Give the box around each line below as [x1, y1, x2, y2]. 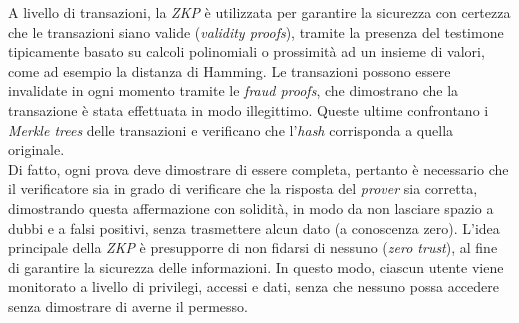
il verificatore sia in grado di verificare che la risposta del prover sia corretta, [8, 178, 478, 199]
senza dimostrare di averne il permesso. [8, 295, 248, 316]
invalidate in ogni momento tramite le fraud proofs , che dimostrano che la [8, 80, 459, 101]
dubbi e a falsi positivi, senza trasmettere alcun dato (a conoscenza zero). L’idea [8, 217, 500, 238]
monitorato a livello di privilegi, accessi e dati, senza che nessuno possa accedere [8, 276, 499, 297]
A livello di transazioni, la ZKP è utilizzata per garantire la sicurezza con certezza [8, 2, 511, 22]
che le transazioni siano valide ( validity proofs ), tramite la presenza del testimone [8, 21, 504, 42]
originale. [8, 139, 65, 160]
